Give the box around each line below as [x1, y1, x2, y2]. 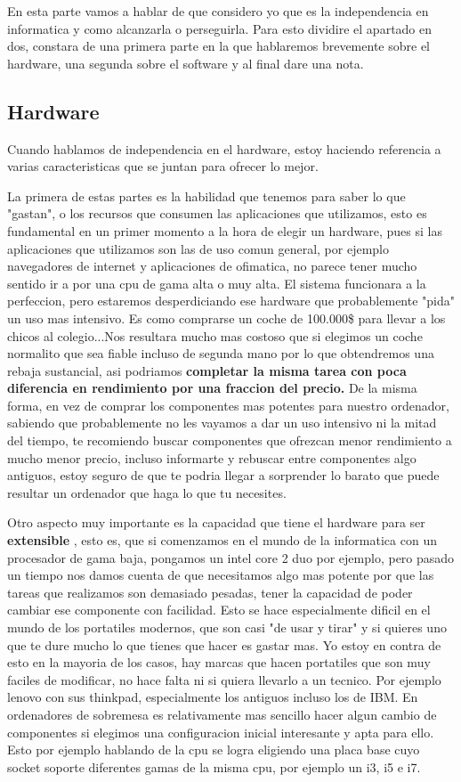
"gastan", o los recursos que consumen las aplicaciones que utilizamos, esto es [7, 204, 427, 223]
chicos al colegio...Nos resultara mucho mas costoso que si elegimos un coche [7, 326, 423, 345]
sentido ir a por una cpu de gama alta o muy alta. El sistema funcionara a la [7, 273, 426, 292]
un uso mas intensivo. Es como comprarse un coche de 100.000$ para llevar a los [7, 308, 446, 327]
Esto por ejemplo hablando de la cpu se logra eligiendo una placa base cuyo [7, 740, 420, 759]
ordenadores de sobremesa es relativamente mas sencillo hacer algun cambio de [7, 705, 437, 723]
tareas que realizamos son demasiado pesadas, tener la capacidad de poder [7, 582, 413, 601]
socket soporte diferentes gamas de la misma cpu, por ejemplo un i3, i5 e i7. [7, 757, 421, 776]
